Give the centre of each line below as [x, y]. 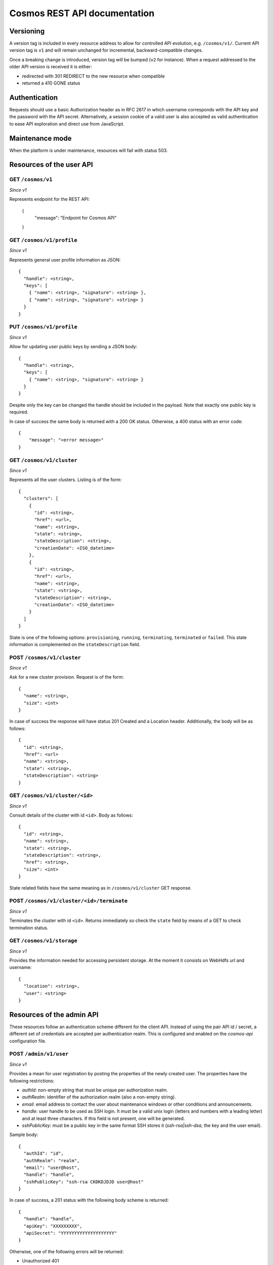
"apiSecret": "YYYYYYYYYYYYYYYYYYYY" [70, 1233]
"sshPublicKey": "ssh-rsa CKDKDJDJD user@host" [84, 1182]
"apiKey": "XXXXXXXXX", [53, 1226]
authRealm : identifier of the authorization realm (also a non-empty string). [99, 1097]
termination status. [29, 927]
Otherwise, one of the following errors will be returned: [66, 1251]
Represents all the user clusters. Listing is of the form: [65, 480]
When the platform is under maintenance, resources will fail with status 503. [88, 150]
